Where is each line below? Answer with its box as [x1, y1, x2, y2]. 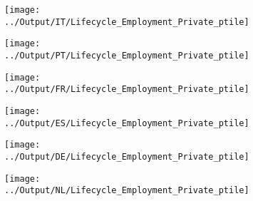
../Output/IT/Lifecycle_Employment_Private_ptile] [4, 16, 249, 27]
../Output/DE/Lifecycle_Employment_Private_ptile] [4, 151, 249, 162]
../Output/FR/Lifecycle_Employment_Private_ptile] [4, 84, 249, 95]
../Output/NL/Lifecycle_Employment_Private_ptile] [4, 185, 249, 196]
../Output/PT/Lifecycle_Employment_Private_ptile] [4, 50, 249, 61]
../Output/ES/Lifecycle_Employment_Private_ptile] [4, 118, 249, 128]
